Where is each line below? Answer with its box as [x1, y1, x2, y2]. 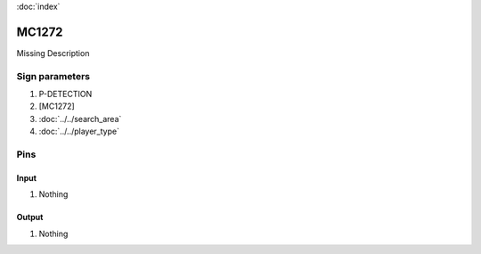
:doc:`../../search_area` [38, 113, 122, 124]
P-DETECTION [38, 89, 93, 100]
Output [16, 212, 44, 223]
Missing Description [16, 47, 90, 58]
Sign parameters [16, 70, 91, 82]
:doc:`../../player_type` [38, 126, 120, 137]
